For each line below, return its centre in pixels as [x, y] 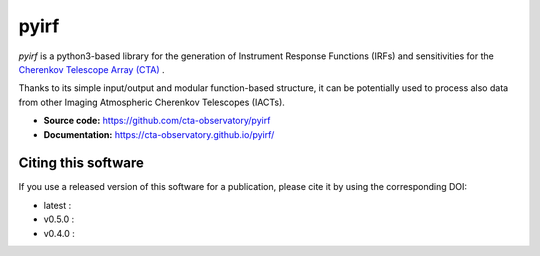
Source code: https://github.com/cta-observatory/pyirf [157, 121]
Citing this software [81, 163]
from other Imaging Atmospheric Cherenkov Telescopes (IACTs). [151, 102]
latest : [57, 205]
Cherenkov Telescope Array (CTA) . [91, 69]
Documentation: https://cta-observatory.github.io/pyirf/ [159, 134]
